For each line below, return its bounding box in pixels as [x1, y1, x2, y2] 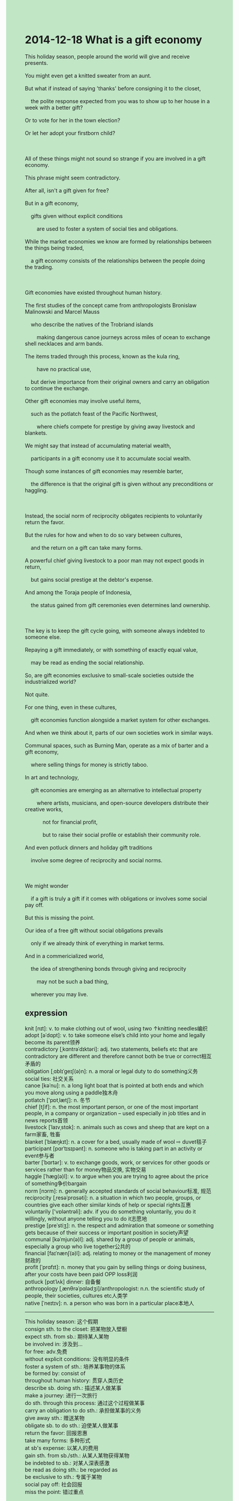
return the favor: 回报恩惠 [25, 1429, 88, 1436]
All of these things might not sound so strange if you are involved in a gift [25, 155, 206, 162]
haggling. [25, 486, 48, 494]
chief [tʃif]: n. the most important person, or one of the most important [25, 1103, 199, 1110]
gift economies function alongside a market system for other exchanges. [30, 716, 211, 723]
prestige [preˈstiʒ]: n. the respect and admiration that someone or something [25, 1222, 214, 1229]
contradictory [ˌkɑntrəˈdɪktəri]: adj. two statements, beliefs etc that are [25, 1045, 198, 1053]
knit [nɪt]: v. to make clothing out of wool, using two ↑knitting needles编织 [25, 1024, 208, 1032]
